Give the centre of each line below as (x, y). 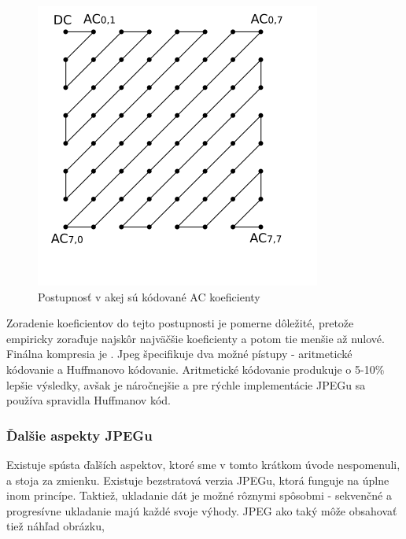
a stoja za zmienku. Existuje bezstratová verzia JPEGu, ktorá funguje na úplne (198, 480)
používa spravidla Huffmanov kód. (89, 400)
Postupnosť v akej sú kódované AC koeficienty (149, 296)
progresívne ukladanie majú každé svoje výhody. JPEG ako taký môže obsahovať (202, 510)
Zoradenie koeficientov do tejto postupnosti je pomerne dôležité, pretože (180, 323)
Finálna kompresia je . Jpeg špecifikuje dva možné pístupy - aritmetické (179, 354)
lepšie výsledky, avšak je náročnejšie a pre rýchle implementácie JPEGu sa (186, 384)
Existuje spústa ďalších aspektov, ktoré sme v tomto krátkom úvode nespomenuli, (203, 464)
